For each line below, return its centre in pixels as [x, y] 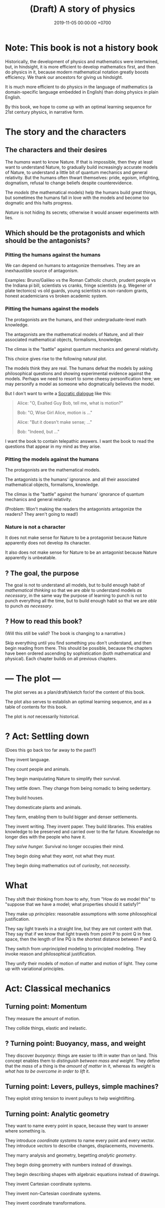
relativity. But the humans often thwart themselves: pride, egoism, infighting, [82, 177]
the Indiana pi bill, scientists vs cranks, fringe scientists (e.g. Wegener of [79, 285]
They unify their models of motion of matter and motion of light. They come [81, 963]
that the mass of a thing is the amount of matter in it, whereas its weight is [80, 1066]
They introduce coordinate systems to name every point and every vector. [80, 1141]
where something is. [26, 1131]
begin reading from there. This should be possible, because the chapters [79, 648]
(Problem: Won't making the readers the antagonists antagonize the [74, 509]
